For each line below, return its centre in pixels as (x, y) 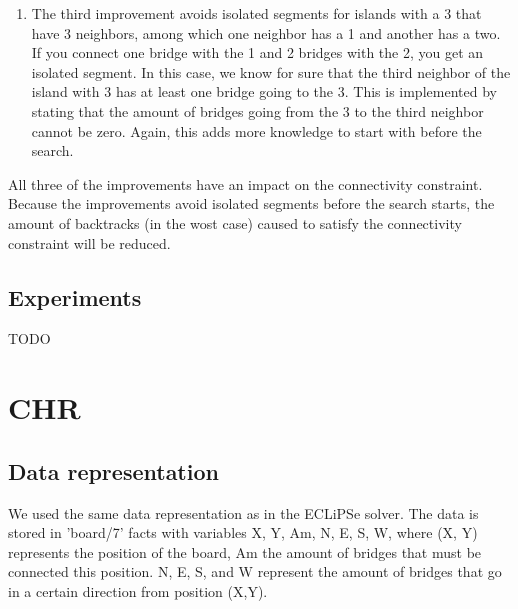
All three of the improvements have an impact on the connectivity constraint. (245, 183)
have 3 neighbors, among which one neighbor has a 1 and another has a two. (266, 32)
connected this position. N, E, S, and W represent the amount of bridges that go (255, 571)
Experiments (75, 296)
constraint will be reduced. (89, 242)
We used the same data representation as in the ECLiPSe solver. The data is (243, 512)
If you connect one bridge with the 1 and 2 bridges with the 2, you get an (257, 52)
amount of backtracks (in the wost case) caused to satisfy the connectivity (235, 222)
